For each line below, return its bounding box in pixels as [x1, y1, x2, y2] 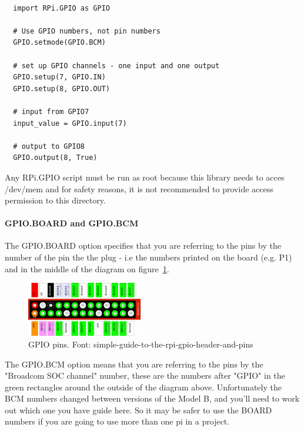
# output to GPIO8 [13, 142, 85, 151]
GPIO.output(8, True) [13, 153, 98, 162]
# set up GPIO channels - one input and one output [13, 61, 220, 70]
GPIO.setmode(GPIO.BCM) [13, 38, 106, 47]
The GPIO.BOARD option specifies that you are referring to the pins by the [5, 239, 281, 252]
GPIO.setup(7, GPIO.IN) [13, 73, 106, 82]
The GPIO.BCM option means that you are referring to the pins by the [5, 358, 263, 370]
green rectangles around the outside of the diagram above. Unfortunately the [5, 380, 282, 393]
